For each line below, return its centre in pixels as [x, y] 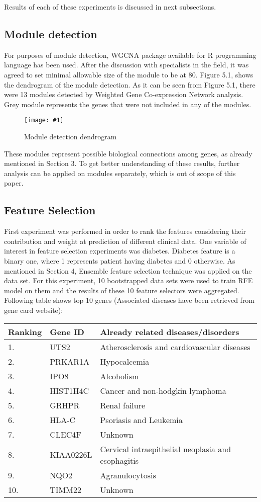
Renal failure [123, 405]
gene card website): [34, 310]
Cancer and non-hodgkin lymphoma [163, 390]
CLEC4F [66, 434]
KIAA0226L [71, 455]
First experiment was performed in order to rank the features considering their [125, 231]
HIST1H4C [69, 390]
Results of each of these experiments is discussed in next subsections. [110, 7]
